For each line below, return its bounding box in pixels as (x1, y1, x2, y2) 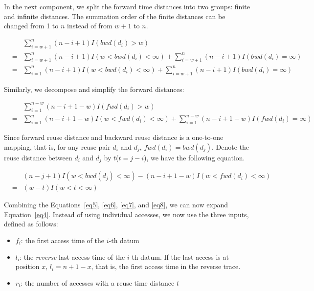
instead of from (67, 21, 112, 31)
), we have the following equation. (144, 152, 245, 162)
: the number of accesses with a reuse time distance (21, 277, 175, 288)
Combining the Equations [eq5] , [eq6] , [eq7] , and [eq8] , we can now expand (4, 200, 228, 210)
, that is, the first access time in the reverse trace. (91, 261, 241, 271)
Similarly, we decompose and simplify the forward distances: (4, 84, 184, 94)
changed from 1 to (4, 21, 59, 31)
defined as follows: (4, 219, 58, 229)
